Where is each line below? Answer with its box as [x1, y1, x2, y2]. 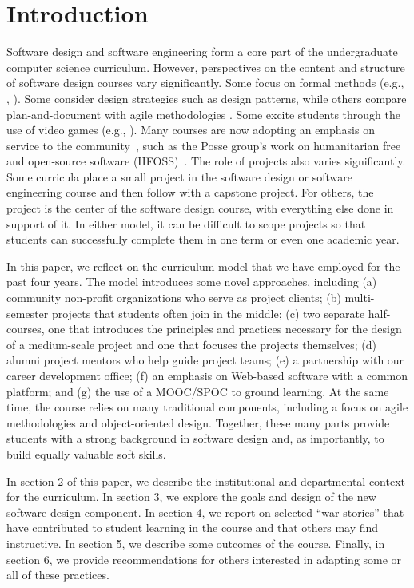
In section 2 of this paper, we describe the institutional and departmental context [6, 472, 405, 489]
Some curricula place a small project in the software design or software [6, 168, 352, 185]
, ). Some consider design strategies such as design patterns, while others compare [6, 89, 407, 106]
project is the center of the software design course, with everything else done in [6, 200, 394, 217]
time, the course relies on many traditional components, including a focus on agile [6, 399, 408, 415]
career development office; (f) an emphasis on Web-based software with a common [6, 367, 408, 383]
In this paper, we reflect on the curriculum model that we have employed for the [6, 257, 400, 274]
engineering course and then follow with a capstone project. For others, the [6, 184, 374, 201]
